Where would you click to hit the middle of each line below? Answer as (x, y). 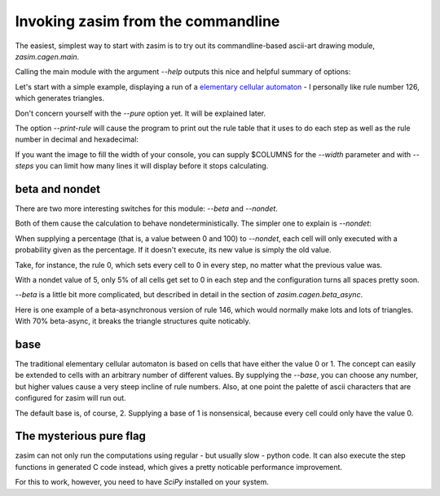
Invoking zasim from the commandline (147, 21)
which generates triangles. (60, 99)
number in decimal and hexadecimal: (77, 139)
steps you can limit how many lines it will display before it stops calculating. (142, 166)
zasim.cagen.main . (47, 56)
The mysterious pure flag (81, 436)
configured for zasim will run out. (70, 398)
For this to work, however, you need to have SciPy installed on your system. (142, 482)
